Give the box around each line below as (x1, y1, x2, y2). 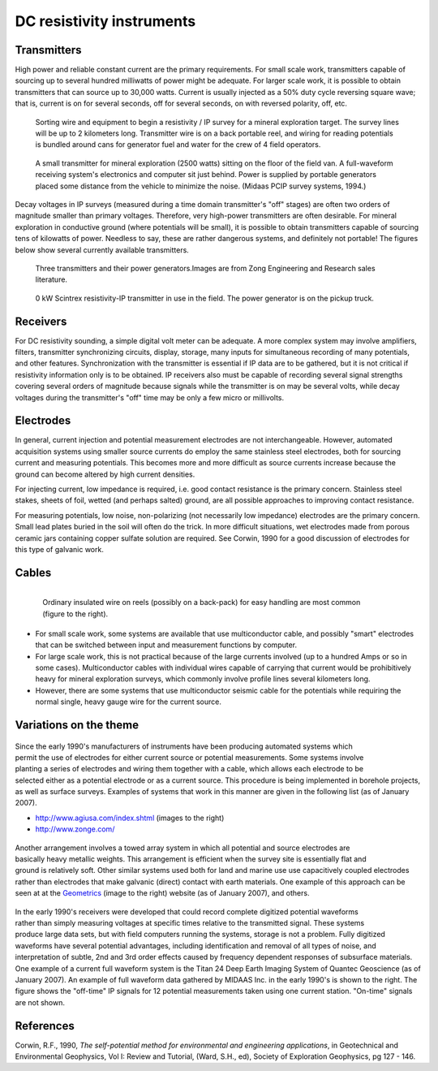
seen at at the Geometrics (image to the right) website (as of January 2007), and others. (15, 888, 310, 898)
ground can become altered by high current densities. (15, 469, 195, 479)
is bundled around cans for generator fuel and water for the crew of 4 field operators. (35, 140, 321, 149)
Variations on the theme (15, 718, 140, 732)
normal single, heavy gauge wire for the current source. (35, 697, 222, 706)
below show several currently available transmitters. (15, 244, 190, 255)
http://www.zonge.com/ (35, 824, 115, 834)
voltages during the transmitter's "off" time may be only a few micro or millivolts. (15, 392, 285, 402)
